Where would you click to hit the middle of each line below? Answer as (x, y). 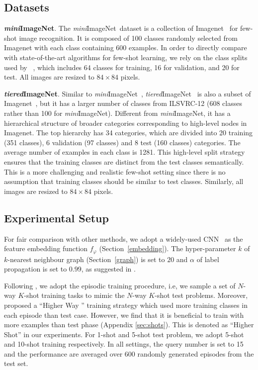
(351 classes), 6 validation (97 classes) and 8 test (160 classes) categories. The (122, 142)
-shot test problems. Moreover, (201, 295)
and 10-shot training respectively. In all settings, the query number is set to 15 (124, 344)
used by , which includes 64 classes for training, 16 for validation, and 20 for (122, 67)
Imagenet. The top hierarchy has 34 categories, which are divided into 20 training (129, 133)
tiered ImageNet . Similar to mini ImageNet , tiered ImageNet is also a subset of (128, 93)
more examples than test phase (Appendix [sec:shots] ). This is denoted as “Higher (129, 324)
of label (208, 259)
